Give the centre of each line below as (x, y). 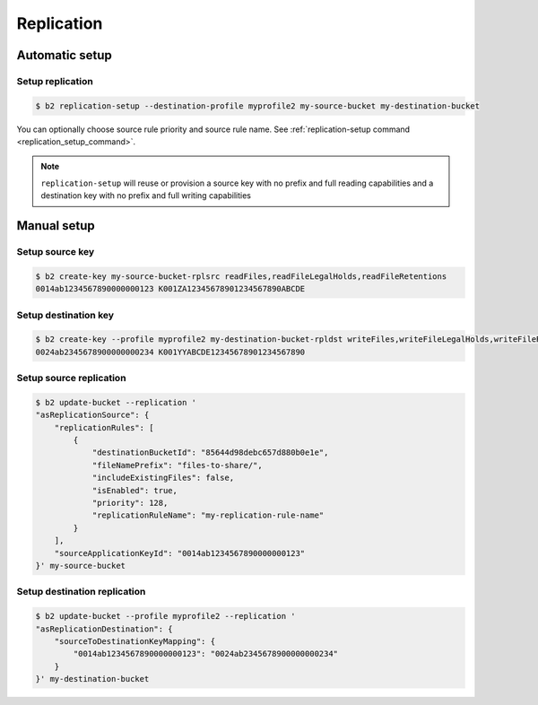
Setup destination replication (81, 592)
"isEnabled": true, (135, 490)
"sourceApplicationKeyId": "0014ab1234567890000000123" (180, 553)
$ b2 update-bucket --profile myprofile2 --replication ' (165, 616)
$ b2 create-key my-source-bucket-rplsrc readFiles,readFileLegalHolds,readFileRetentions (241, 276)
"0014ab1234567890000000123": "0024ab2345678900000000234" (206, 654)
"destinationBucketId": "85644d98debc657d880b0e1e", (210, 453)
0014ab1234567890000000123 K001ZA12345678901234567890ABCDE (170, 289)
